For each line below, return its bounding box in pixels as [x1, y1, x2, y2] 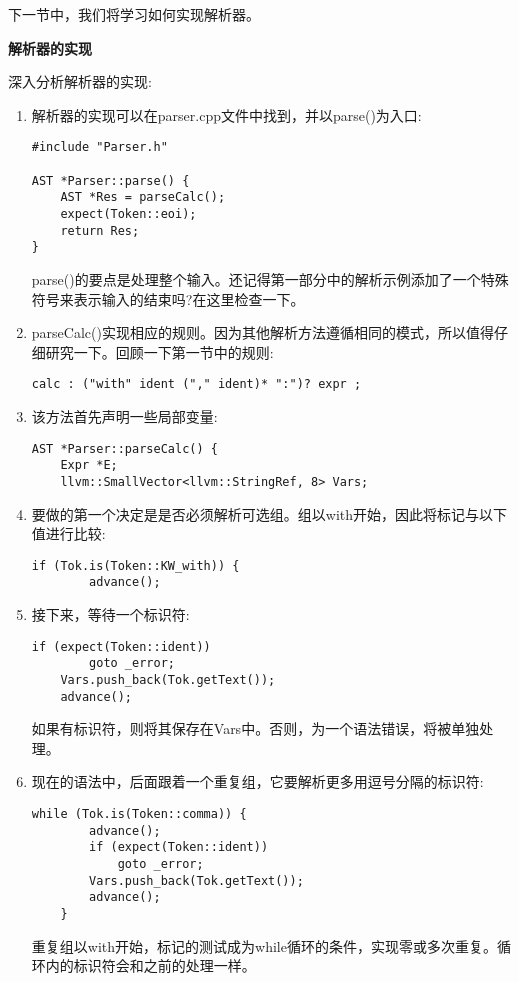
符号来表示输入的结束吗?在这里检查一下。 [31, 288, 305, 309]
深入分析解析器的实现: [8, 71, 152, 92]
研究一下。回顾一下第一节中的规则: [45, 341, 274, 362]
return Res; [60, 223, 140, 238]
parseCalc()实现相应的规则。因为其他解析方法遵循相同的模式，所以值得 [31, 322, 494, 343]
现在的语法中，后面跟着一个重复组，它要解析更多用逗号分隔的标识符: [31, 771, 484, 792]
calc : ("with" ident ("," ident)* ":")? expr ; [31, 377, 362, 392]
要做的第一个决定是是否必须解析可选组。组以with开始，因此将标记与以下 [31, 503, 508, 524]
